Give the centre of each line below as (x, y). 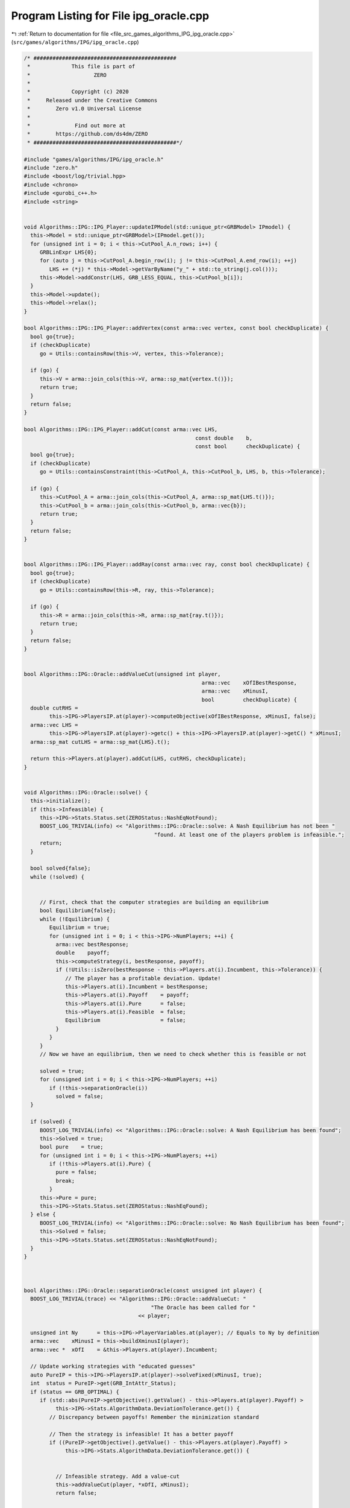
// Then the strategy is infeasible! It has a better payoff (141, 1434)
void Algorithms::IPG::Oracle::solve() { (86, 792)
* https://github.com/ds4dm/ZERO (88, 134)
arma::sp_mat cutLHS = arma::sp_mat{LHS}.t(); (100, 742)
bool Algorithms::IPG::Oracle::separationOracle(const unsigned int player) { (143, 1290)
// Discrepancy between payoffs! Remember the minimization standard (154, 1417)
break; (65, 1180)
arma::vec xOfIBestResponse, (249, 683)
